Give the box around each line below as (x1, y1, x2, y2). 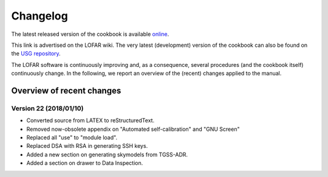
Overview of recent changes (11, 85, 121, 95)
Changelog (11, 9, 68, 23)
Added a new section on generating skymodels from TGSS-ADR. (26, 151, 188, 158)
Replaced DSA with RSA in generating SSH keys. (26, 142, 148, 150)
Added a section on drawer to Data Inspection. (26, 159, 143, 167)
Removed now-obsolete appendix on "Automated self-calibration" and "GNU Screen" (26, 125, 240, 133)
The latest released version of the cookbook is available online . (11, 30, 169, 38)
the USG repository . (11, 50, 61, 57)
